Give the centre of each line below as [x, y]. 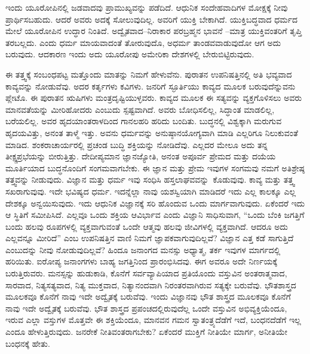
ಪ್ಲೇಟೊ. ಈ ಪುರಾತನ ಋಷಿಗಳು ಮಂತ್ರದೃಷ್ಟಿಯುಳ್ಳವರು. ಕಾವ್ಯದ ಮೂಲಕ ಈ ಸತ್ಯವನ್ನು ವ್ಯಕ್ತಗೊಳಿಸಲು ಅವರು [154, 98]
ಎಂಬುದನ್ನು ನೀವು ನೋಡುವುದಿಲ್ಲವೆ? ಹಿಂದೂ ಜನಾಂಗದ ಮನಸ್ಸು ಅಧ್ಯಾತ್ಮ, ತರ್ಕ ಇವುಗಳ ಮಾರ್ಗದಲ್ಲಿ [143, 249]
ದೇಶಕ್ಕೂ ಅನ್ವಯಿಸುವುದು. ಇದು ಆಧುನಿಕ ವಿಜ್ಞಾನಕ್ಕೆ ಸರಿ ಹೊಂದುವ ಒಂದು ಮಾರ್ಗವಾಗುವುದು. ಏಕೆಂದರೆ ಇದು [155, 203]
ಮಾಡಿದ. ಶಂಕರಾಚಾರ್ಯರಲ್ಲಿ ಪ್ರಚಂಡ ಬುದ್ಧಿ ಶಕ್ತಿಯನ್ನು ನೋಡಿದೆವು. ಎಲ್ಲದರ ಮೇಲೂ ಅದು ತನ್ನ [137, 144]
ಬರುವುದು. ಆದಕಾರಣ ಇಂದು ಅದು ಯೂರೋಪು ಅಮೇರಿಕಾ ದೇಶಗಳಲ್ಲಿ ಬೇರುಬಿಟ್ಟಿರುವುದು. [130, 54]
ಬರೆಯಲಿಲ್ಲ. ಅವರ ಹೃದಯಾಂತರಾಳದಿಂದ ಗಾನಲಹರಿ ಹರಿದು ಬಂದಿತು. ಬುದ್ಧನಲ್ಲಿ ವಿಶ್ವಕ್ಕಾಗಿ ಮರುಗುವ [144, 121]
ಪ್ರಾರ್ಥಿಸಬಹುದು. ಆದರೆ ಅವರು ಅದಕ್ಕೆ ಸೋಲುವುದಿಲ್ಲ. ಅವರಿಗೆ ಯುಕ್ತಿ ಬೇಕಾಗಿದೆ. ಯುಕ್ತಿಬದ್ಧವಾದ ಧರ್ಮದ [151, 19]
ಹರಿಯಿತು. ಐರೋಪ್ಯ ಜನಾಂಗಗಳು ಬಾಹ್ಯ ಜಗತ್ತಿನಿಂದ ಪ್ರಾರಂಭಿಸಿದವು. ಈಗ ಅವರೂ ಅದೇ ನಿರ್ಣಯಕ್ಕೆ [142, 261]
